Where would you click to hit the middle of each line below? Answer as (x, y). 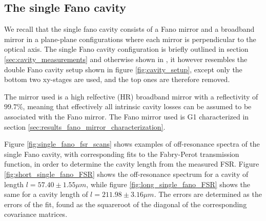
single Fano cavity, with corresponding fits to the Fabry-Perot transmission (122, 154)
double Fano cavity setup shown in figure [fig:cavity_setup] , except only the (123, 69)
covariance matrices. (36, 214)
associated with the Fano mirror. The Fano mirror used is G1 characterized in (127, 116)
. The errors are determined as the (208, 194)
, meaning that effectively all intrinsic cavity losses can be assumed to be (137, 106)
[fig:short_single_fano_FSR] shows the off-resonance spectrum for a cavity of (126, 174)
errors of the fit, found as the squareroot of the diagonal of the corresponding (126, 204)
